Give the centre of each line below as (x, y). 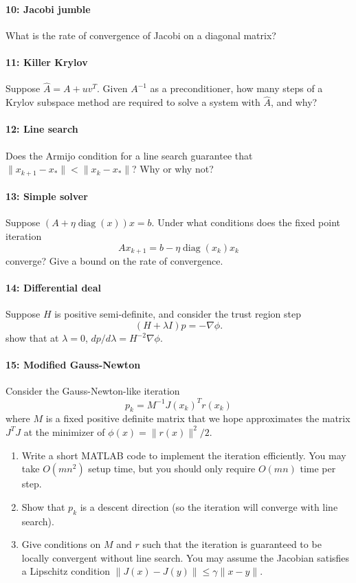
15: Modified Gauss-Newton (73, 365)
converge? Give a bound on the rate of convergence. (114, 261)
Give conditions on (61, 544)
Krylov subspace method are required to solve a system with (133, 102)
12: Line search (42, 129)
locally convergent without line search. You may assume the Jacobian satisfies (186, 557)
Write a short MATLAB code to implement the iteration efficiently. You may (184, 455)
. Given (112, 88)
